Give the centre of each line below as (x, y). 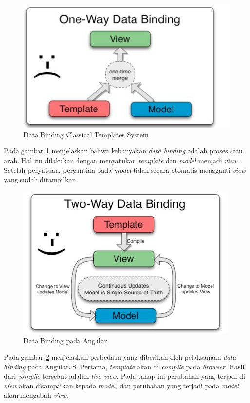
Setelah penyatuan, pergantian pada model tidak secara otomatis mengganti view (125, 170)
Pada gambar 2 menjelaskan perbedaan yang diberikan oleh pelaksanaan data (120, 357)
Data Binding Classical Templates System (86, 134)
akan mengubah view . (36, 395)
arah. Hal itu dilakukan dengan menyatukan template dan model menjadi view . (122, 160)
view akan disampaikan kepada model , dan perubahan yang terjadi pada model (121, 385)
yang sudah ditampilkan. (41, 179)
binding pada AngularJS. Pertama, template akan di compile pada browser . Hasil (124, 366)
